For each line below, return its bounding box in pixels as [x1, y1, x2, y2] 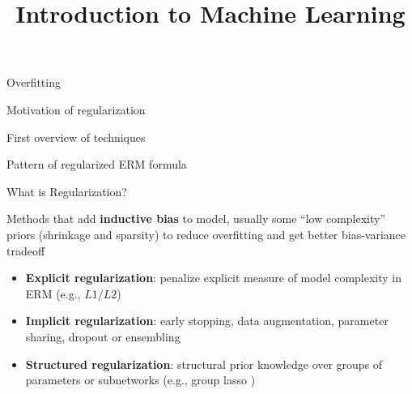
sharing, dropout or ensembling [25, 328, 181, 345]
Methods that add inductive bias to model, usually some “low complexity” [6, 210, 386, 227]
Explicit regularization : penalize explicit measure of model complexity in [25, 269, 402, 286]
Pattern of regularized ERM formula [6, 156, 187, 173]
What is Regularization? [6, 182, 127, 199]
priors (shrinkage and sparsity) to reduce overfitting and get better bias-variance [6, 225, 406, 242]
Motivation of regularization [6, 101, 146, 118]
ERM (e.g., [25, 285, 81, 302]
